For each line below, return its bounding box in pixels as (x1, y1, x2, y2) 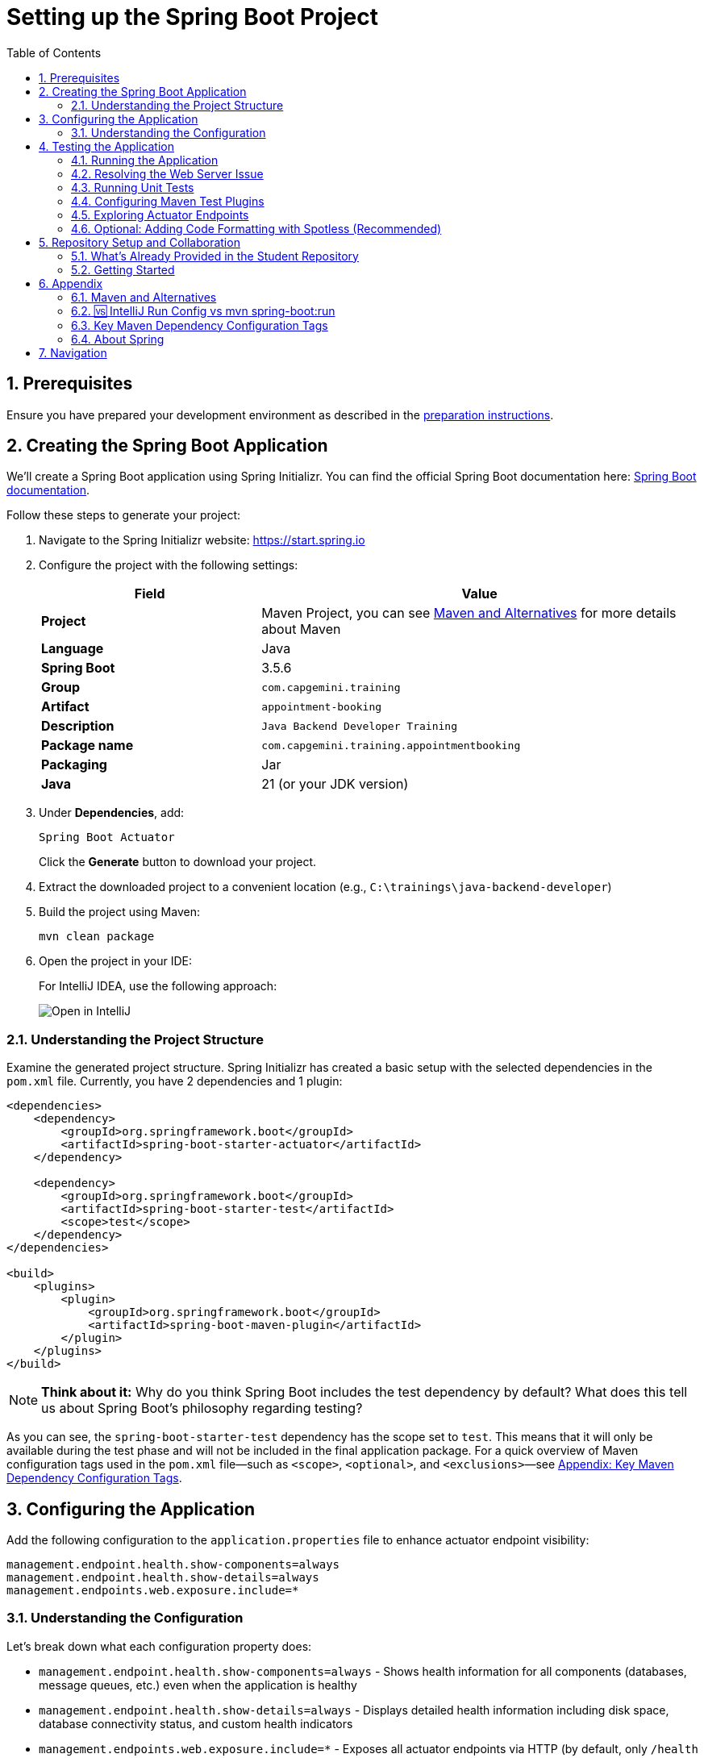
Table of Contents (6, 45, 102, 60)
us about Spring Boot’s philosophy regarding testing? (41, 1400, 363, 1417)
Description (41, 718, 115, 735)
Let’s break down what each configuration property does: (6, 1639, 312, 1653)
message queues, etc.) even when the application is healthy (39, 1677, 357, 1692)
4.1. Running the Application (71, 152, 219, 167)
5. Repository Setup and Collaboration (39, 235, 240, 249)
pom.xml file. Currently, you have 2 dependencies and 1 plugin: (6, 1074, 343, 1089)
